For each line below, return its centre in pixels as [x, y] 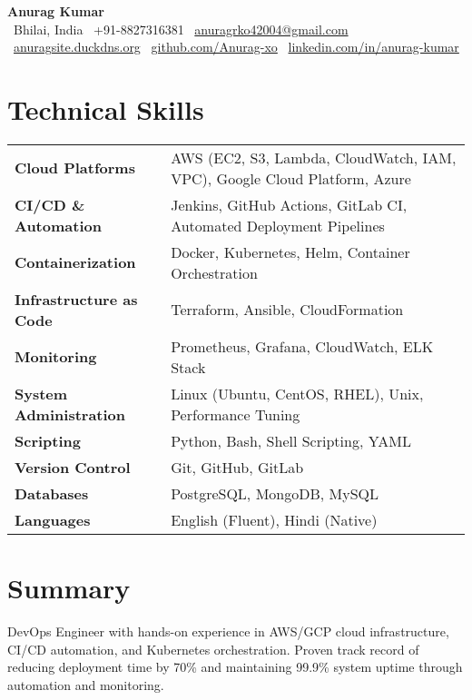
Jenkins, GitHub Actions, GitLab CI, [289, 204]
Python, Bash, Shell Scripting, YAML [291, 440]
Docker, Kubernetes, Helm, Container [290, 251]
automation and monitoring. [86, 684]
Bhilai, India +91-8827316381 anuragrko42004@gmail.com [181, 29]
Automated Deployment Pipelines [278, 225]
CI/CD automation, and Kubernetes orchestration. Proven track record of [213, 649]
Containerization [75, 262]
